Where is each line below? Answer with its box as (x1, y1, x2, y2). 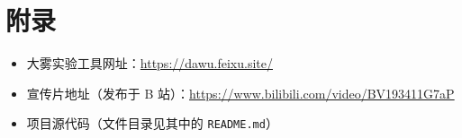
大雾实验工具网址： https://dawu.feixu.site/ (26, 54, 273, 73)
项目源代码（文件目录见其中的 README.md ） (26, 114, 278, 133)
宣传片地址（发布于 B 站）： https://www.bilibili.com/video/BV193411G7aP (26, 83, 455, 102)
